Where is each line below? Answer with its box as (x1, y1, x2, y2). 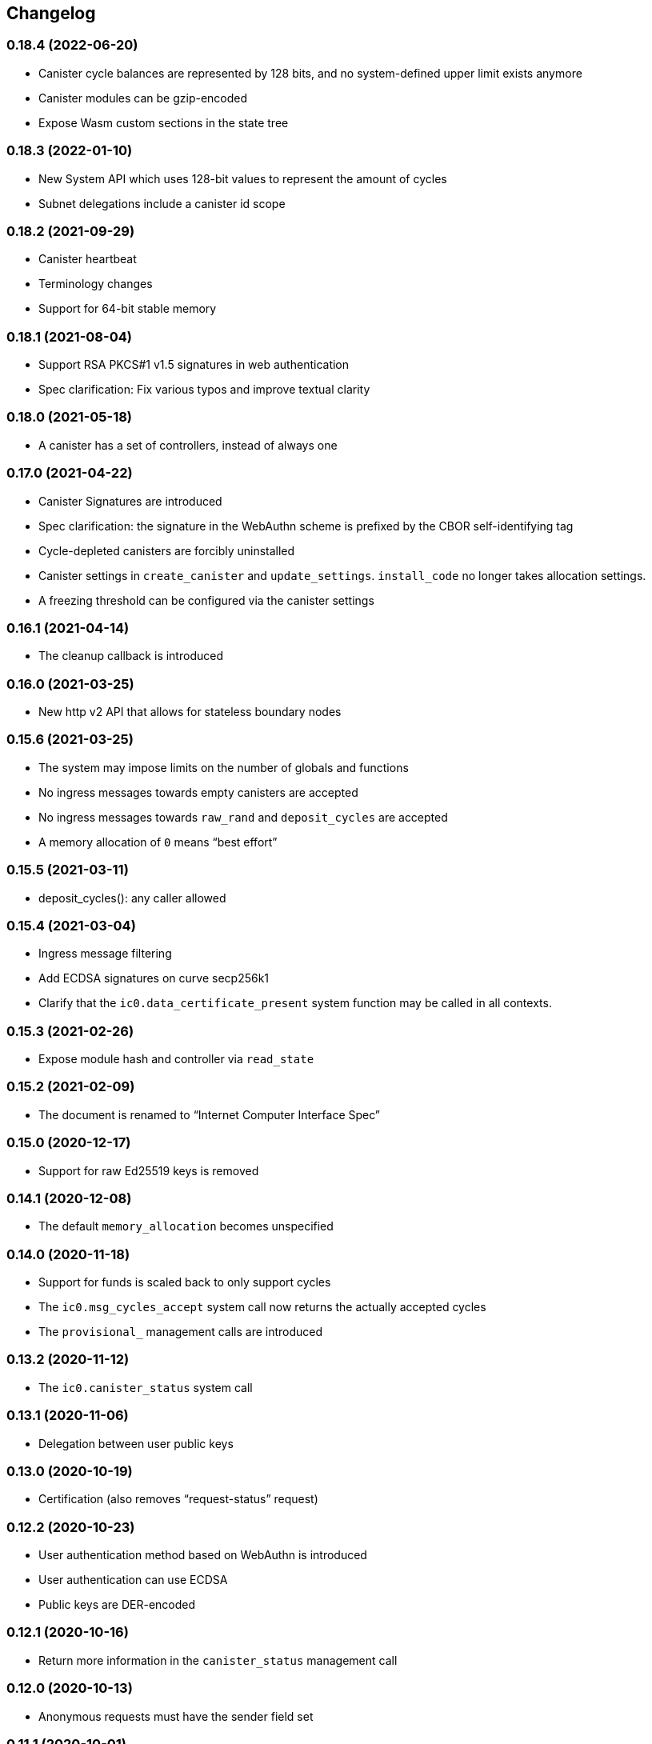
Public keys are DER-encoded (38, 1598, 196, 1612)
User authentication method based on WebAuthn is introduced (38, 1548, 367, 1562)
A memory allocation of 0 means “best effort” (38, 834, 278, 849)
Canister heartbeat (38, 252, 137, 266)
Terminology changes (38, 277, 153, 291)
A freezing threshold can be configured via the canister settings (38, 593, 374, 607)
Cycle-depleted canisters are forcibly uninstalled (38, 543, 295, 558)
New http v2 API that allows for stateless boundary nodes (38, 705, 342, 719)
